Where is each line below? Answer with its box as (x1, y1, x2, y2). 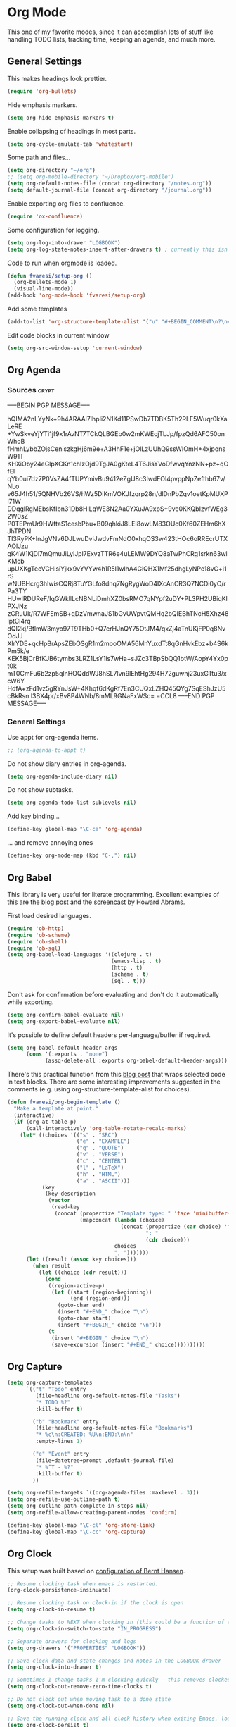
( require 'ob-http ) (7, 924, 65, 932)
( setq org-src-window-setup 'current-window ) (7, 345, 143, 352)
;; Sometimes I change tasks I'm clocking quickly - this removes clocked (7, 1676, 231, 1684)
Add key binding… (7, 812, 60, 821)
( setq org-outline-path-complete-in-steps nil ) (7, 1502, 150, 1510)
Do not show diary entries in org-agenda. (7, 759, 126, 768)
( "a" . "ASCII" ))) (76, 1177, 131, 1184)
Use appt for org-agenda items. (7, 733, 99, 741)
